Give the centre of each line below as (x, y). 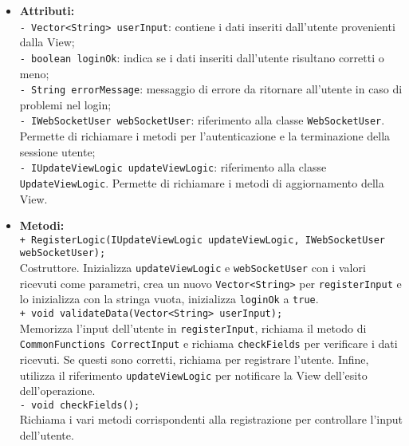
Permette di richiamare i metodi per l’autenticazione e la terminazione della (205, 136)
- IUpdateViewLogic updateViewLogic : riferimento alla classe (173, 167)
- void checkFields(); (80, 405)
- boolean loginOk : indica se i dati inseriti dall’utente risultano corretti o (202, 57)
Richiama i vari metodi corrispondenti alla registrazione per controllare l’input (211, 419)
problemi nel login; (65, 104)
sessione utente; (57, 151)
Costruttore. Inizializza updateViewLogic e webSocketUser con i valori (193, 267)
